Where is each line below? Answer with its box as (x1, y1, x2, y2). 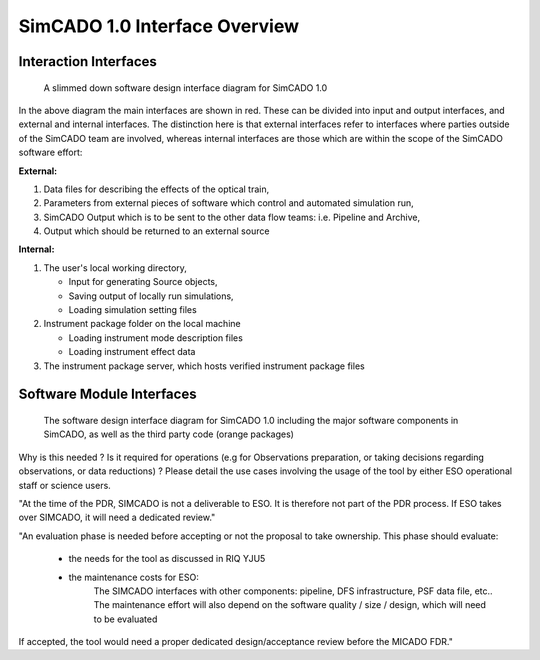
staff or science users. (18, 479, 112, 491)
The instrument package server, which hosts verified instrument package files (43, 360, 365, 372)
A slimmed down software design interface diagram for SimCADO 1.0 (43, 81, 328, 94)
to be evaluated (93, 613, 158, 625)
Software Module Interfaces (18, 386, 197, 403)
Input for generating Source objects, (68, 276, 219, 288)
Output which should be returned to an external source (43, 225, 270, 237)
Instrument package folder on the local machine (43, 318, 241, 330)
